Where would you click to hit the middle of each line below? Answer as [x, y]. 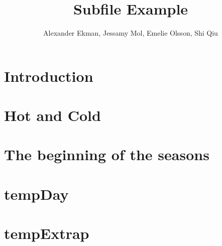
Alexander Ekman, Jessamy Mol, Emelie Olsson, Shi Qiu [131, 33]
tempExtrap [47, 233]
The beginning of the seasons [107, 154]
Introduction [49, 76]
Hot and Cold [52, 115]
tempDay [36, 194]
